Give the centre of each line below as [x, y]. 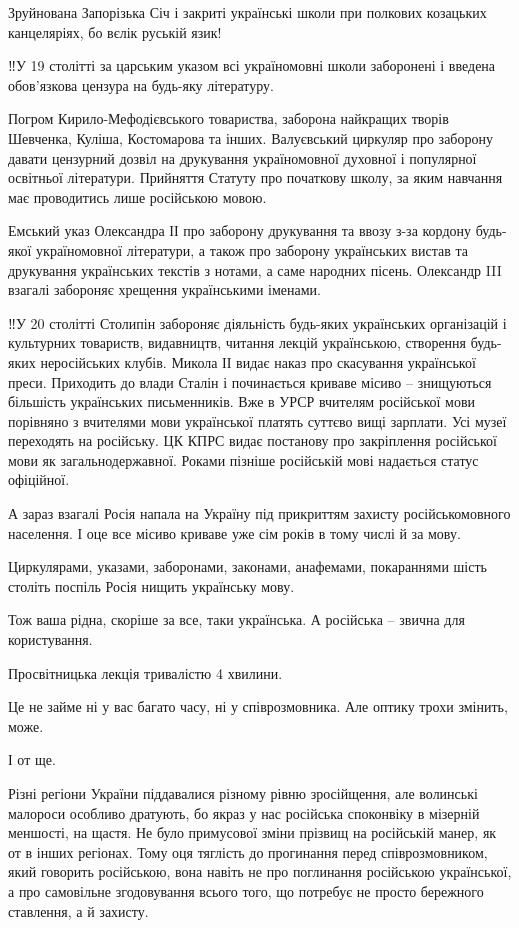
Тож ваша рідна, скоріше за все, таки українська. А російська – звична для [236, 619]
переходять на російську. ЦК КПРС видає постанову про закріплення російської [252, 440]
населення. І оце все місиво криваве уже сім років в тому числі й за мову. [234, 532]
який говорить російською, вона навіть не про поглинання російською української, [260, 871]
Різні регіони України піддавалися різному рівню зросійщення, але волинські [243, 793]
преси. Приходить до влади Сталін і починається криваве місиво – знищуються [250, 381]
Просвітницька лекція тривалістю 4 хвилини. [145, 672]
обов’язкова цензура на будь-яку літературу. [141, 84]
